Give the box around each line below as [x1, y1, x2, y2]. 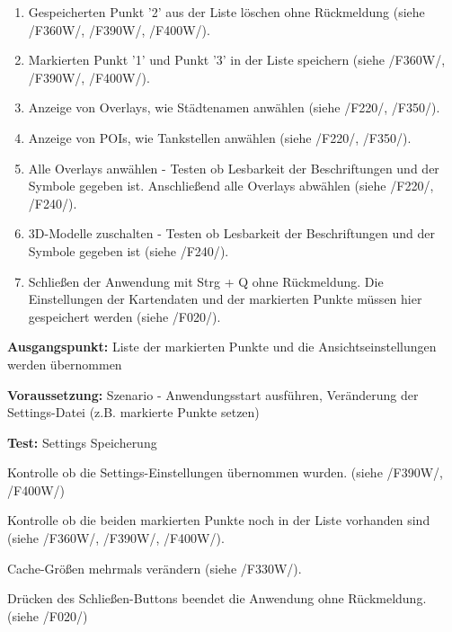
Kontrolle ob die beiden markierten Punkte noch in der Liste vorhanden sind [7, 511, 430, 530]
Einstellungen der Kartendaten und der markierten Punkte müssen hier [28, 289, 422, 308]
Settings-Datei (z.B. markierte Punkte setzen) [7, 403, 260, 422]
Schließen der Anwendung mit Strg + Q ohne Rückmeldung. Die [28, 271, 384, 290]
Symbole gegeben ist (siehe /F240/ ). [28, 241, 229, 260]
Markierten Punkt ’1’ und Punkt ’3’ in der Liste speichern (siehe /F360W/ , [28, 50, 446, 69]
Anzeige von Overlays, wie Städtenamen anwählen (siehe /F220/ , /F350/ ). [28, 98, 440, 117]
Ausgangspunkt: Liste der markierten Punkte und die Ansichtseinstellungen [7, 337, 437, 356]
